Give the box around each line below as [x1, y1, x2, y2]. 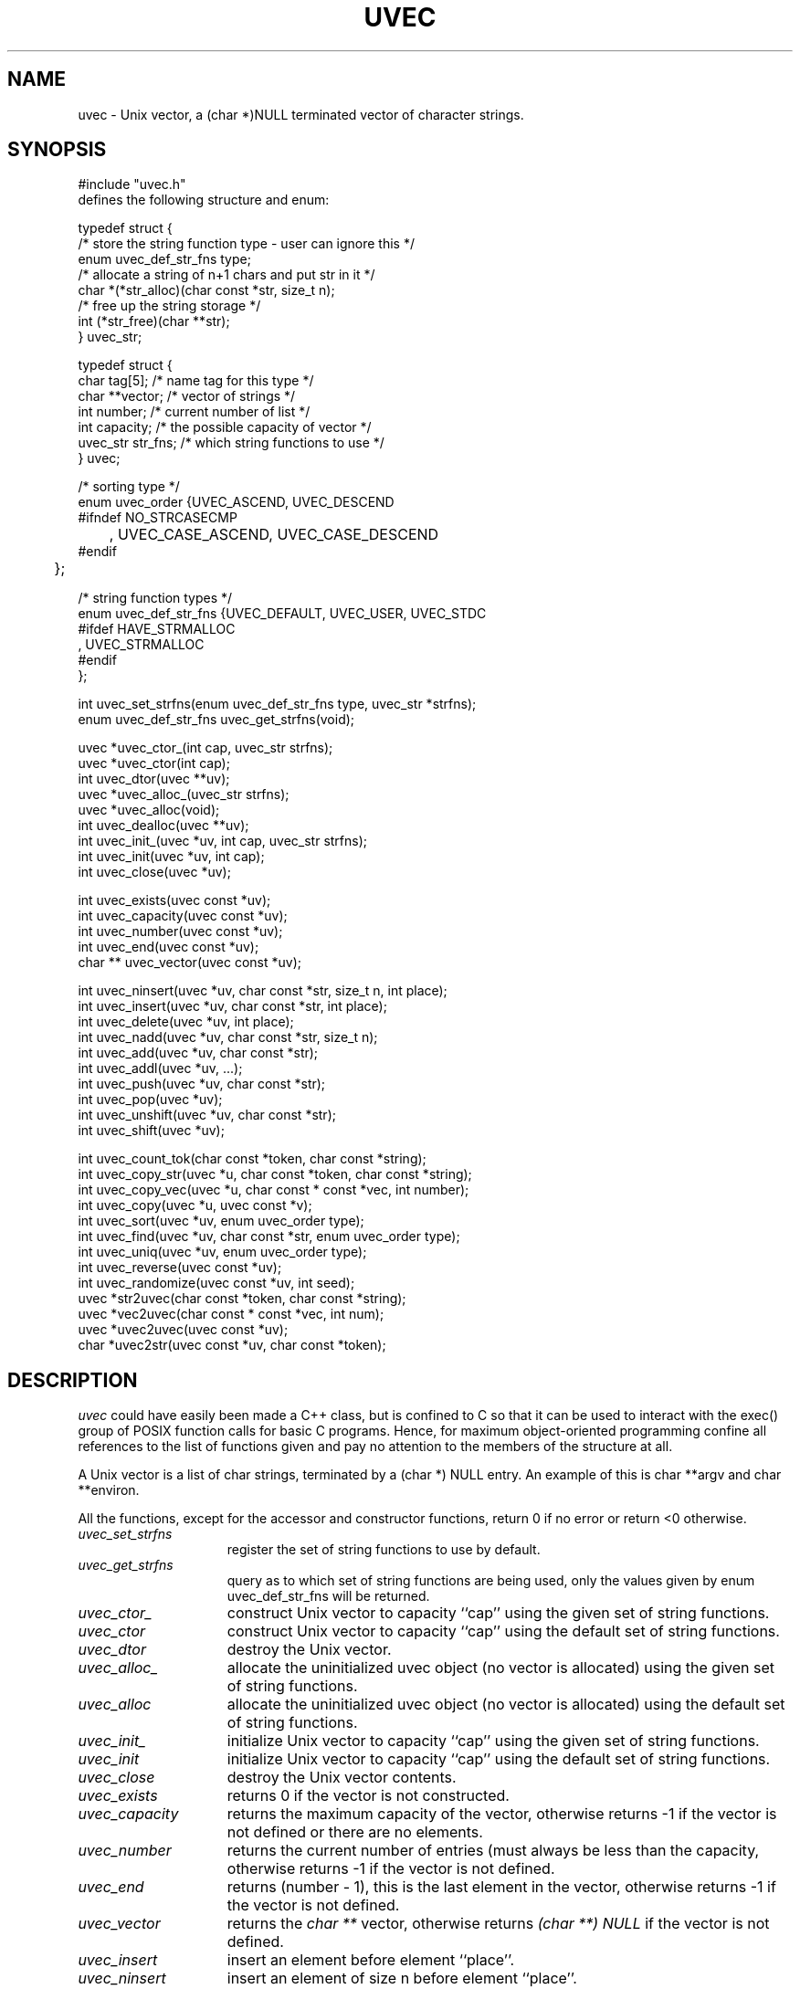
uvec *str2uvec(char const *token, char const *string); [78, 1290, 406, 1307]
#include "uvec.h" [78, 176, 186, 193]
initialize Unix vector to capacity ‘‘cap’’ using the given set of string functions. [226, 1731, 760, 1751]
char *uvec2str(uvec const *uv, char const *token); [78, 1337, 386, 1353]
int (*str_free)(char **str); [78, 313, 230, 330]
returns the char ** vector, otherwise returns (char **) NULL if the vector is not [226, 1914, 770, 1933]
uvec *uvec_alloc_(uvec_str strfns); [78, 786, 289, 803]
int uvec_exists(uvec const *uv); [78, 892, 271, 909]
